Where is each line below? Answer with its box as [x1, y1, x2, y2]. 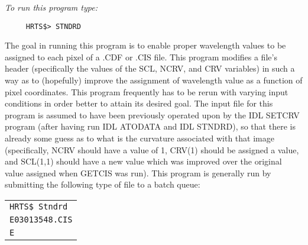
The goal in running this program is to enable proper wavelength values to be [5, 39, 286, 51]
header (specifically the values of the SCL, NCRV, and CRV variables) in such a [5, 62, 295, 75]
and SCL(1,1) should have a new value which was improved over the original [5, 155, 282, 167]
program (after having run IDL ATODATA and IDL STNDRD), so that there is [5, 120, 296, 133]
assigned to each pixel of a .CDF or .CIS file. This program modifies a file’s [5, 50, 277, 63]
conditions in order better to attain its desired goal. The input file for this [5, 97, 273, 109]
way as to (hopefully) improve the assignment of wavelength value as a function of [5, 74, 303, 86]
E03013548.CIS [9, 214, 73, 224]
